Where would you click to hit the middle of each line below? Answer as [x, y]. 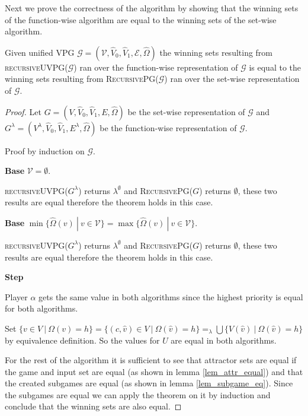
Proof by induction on [45, 150]
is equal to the [275, 67]
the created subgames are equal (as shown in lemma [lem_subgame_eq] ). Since [149, 383]
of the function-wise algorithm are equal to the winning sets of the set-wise [141, 19]
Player [16, 296]
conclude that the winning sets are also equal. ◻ [93, 406]
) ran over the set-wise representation [232, 79]
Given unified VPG [40, 52]
